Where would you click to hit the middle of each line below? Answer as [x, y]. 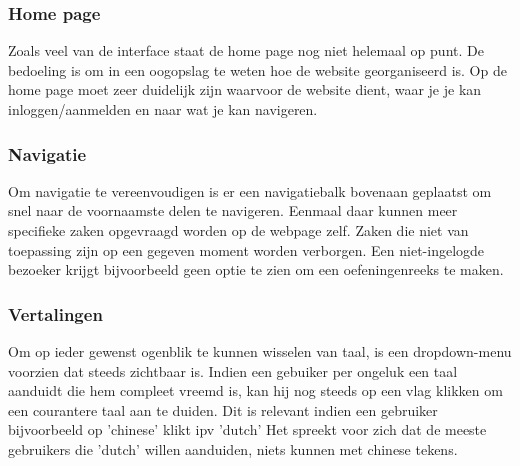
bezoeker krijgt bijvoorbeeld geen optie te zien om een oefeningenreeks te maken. [256, 269]
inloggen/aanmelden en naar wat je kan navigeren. [163, 109]
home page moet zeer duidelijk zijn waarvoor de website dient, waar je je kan [245, 89]
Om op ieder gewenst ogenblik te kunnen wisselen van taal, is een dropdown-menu [260, 351]
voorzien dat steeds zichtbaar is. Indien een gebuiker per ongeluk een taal [233, 370]
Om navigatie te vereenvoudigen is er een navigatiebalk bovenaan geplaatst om [250, 190]
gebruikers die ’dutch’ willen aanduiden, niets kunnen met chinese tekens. [233, 448]
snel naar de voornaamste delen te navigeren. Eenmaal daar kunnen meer [233, 210]
